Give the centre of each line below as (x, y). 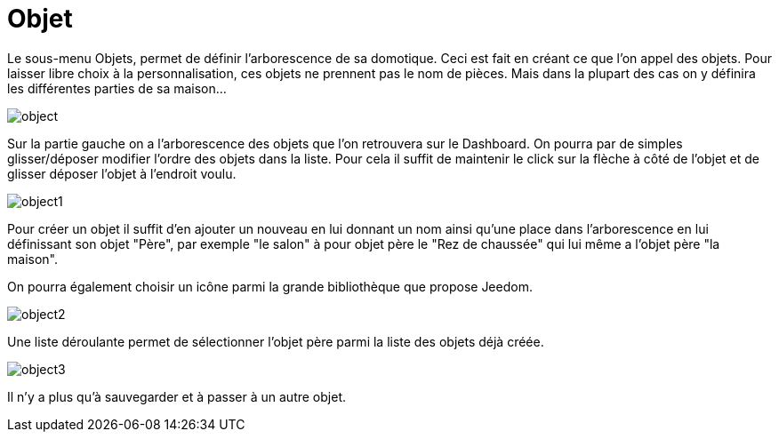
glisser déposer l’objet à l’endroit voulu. (122, 173)
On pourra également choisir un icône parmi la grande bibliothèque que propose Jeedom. (270, 286)
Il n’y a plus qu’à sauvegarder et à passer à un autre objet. (177, 396)
